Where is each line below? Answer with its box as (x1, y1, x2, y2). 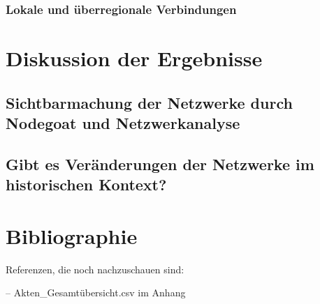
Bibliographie (6, 221, 138, 250)
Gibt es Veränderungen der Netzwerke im (6, 153, 314, 174)
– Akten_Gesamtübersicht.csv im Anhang (6, 285, 186, 300)
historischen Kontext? (6, 174, 167, 195)
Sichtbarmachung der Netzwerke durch (6, 91, 293, 113)
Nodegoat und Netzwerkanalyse (6, 112, 240, 133)
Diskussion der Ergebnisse (6, 44, 263, 73)
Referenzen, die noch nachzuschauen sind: (6, 261, 184, 276)
